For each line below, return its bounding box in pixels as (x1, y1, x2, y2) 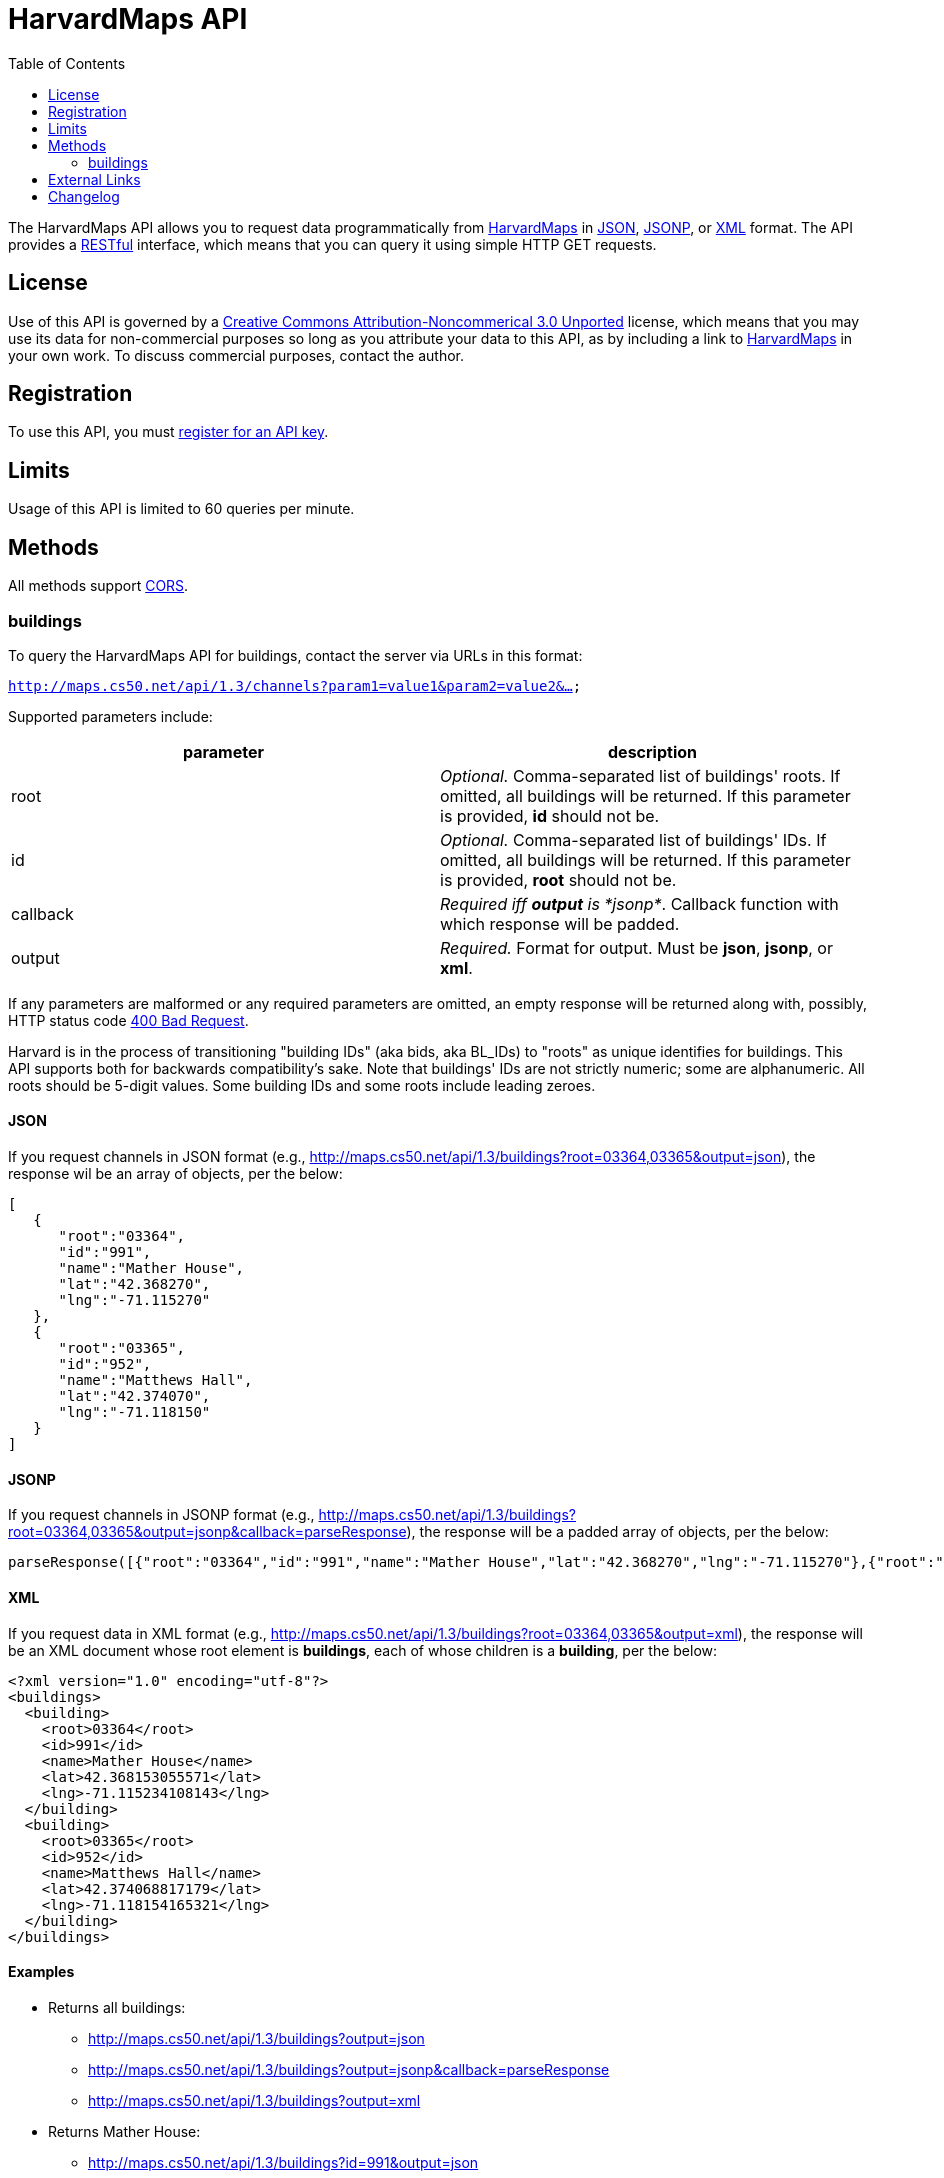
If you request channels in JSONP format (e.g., (8, 1506, 315, 1524)
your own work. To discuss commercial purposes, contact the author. (8, 346, 465, 364)
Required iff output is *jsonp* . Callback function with (440, 893, 839, 914)
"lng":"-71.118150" (58, 1404, 211, 1421)
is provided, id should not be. (440, 805, 660, 826)
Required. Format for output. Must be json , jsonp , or (440, 937, 833, 958)
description (608, 741, 697, 762)
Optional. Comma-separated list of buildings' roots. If (440, 765, 841, 786)
